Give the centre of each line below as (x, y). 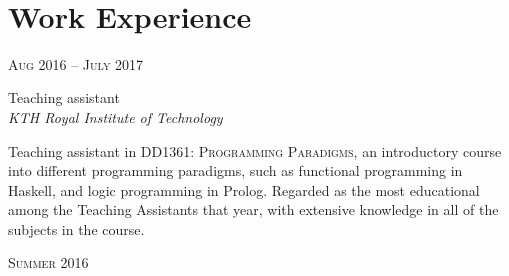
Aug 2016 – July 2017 (76, 63)
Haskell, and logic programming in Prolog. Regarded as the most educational (244, 189)
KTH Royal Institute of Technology (115, 116)
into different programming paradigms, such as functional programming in (235, 170)
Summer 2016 (48, 262)
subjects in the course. (76, 228)
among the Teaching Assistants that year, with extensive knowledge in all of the (253, 209)
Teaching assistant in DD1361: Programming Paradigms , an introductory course (255, 150)
